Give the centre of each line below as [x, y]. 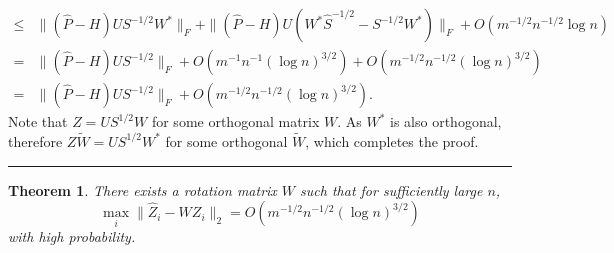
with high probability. [72, 236]
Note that [38, 121]
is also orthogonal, [446, 121]
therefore [35, 140]
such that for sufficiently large [391, 189]
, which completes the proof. [392, 140]
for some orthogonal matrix [235, 121]
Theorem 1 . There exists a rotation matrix [142, 189]
